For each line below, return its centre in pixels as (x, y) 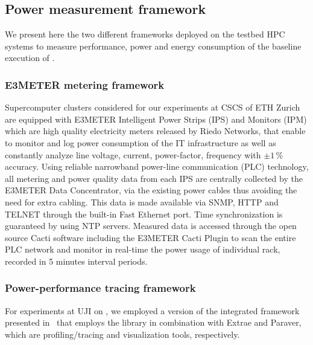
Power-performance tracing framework (100, 288)
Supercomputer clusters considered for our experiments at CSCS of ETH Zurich (153, 107)
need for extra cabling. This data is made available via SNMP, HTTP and (142, 202)
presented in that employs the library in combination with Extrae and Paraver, (153, 322)
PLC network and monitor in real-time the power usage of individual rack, (143, 249)
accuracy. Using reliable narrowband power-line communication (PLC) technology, (157, 166)
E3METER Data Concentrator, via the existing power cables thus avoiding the (151, 190)
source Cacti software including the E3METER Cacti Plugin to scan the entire (150, 237)
